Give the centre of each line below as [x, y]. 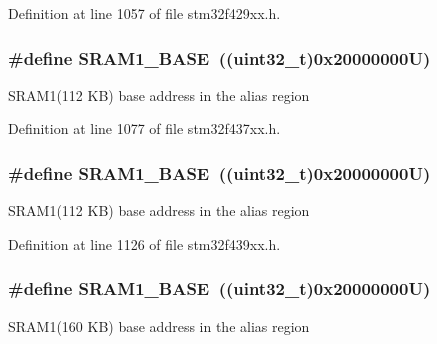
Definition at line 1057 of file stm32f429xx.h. [144, 13]
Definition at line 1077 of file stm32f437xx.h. [144, 128]
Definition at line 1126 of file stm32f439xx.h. [144, 243]
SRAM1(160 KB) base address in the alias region [159, 325]
